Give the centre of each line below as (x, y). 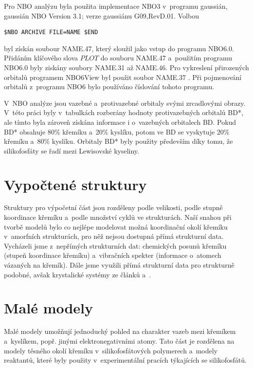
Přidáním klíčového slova (41, 58)
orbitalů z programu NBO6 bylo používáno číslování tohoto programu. (109, 87)
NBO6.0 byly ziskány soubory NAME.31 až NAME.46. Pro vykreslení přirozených (126, 67)
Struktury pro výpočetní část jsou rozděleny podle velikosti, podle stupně (113, 207)
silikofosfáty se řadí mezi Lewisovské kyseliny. (72, 150)
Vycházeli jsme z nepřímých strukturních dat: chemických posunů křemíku (115, 245)
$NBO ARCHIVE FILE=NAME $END (51, 32)
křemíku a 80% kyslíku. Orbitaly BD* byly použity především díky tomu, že (118, 141)
